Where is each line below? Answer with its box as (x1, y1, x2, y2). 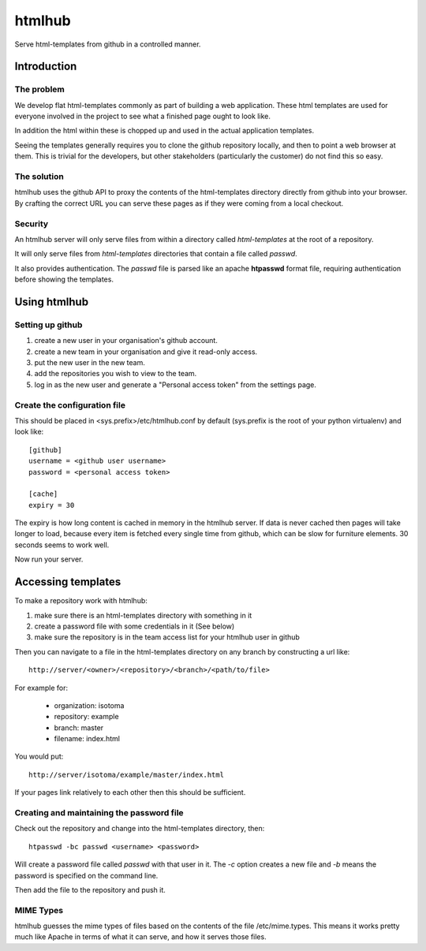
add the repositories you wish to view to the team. (34, 369, 197, 379)
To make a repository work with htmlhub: (14, 596, 148, 606)
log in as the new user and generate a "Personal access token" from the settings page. (34, 379, 317, 390)
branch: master (54, 722, 104, 733)
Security (14, 218, 49, 229)
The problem (14, 84, 65, 95)
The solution (14, 171, 65, 182)
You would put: (14, 751, 64, 761)
